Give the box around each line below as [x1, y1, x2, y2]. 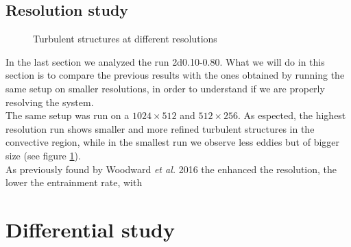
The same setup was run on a [5, 108, 130, 122]
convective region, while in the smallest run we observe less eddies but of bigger [5, 135, 340, 149]
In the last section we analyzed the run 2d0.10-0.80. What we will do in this [5, 54, 325, 68]
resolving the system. [5, 94, 94, 109]
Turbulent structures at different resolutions [33, 31, 217, 46]
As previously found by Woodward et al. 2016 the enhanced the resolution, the [5, 161, 337, 176]
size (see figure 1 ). [5, 148, 81, 162]
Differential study [5, 215, 175, 243]
